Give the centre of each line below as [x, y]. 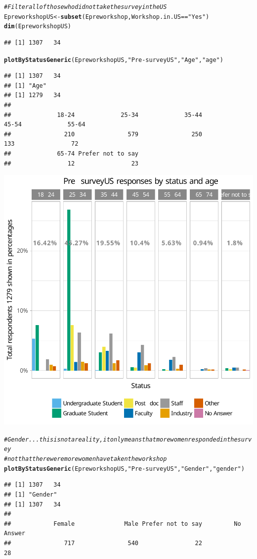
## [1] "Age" [25, 85]
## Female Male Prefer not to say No [123, 524]
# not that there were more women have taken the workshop [86, 459]
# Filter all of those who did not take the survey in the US [86, 7]
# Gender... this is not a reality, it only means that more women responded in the [121, 439]
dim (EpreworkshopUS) [38, 27]
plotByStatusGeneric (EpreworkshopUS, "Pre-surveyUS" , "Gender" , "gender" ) [124, 469]
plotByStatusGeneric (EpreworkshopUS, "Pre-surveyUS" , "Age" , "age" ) [114, 60]
